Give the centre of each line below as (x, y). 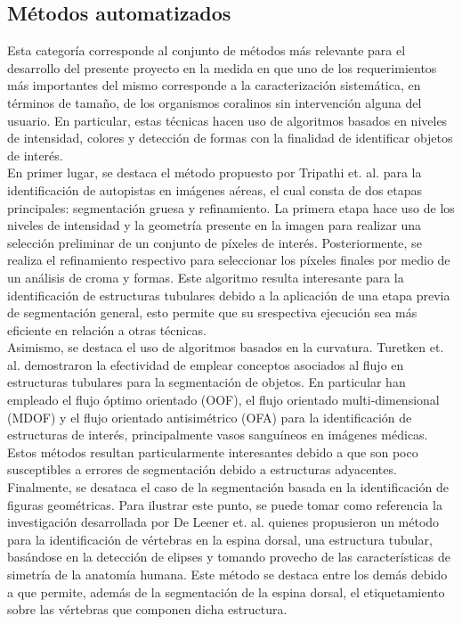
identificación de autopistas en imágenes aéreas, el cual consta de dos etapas (215, 189)
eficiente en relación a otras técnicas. (107, 329)
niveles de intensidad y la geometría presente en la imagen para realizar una (215, 225)
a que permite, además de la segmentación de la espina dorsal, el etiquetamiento (226, 591)
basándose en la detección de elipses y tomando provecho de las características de (229, 557)
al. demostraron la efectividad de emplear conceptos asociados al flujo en (206, 364)
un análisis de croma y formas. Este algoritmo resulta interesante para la (206, 277)
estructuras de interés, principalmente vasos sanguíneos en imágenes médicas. (218, 435)
